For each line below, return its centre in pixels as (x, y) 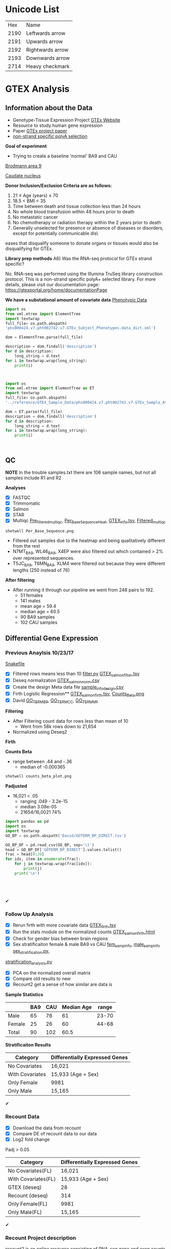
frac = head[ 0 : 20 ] (25, 854)
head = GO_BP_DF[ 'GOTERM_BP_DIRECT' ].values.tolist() (64, 850)
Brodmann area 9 (23, 166)
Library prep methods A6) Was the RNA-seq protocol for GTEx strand (79, 258)
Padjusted (16, 786)
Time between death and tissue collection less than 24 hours (77, 206)
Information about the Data (49, 108)
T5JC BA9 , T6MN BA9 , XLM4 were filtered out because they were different (89, 564)
